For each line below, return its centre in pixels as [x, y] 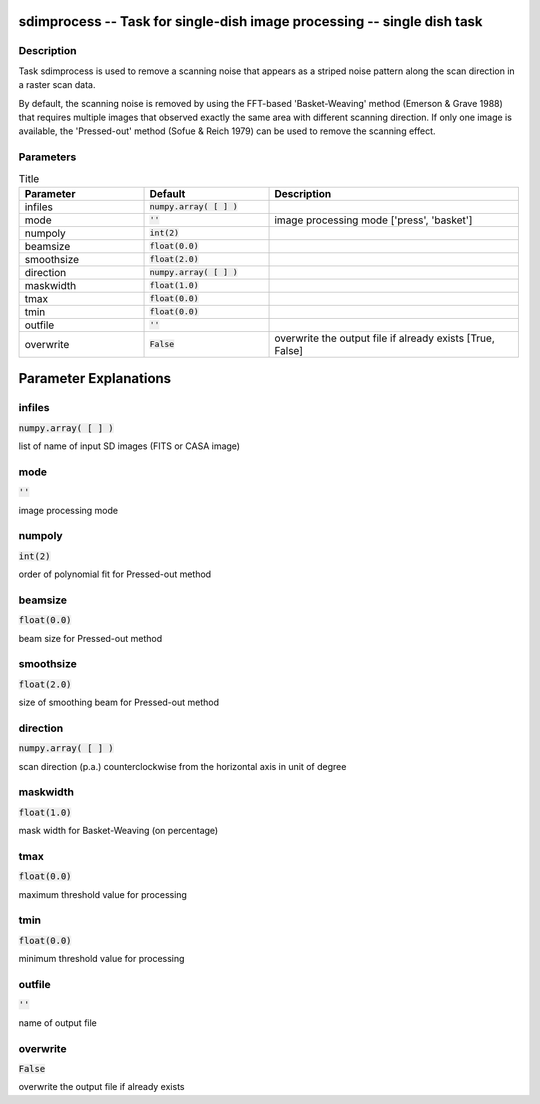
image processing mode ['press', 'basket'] [373, 220]
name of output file [57, 1022]
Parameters [47, 157]
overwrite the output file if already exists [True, [384, 338]
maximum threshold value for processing [102, 894]
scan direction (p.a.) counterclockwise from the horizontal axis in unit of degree [182, 766]
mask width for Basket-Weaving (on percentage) [118, 831]
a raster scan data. [57, 85]
